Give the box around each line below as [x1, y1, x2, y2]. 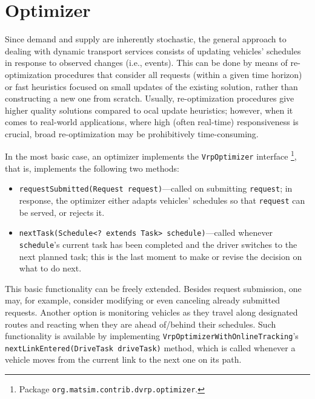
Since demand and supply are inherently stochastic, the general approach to [5, 33, 287, 45]
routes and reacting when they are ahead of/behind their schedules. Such [5, 317, 276, 330]
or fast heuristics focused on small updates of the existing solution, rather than [5, 80, 298, 92]
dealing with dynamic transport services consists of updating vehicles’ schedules [5, 44, 301, 57]
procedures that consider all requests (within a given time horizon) [54, 68, 302, 80]
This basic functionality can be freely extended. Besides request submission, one [5, 282, 302, 294]
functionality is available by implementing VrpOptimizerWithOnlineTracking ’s [5, 329, 299, 342]
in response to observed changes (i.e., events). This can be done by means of [5, 56, 288, 69]
